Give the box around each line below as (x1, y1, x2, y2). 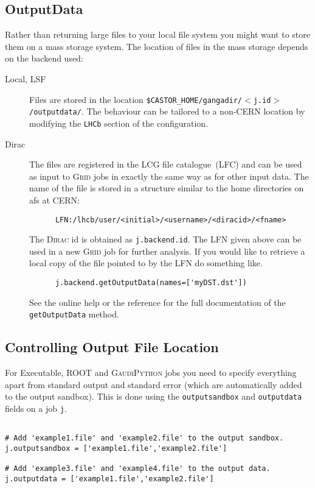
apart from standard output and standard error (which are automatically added (5, 378, 302, 391)
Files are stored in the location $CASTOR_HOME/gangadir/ (29, 93, 243, 105)
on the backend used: (5, 52, 83, 65)
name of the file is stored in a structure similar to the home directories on (29, 182, 304, 194)
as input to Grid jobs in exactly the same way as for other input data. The (29, 169, 309, 182)
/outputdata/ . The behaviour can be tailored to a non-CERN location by (29, 105, 305, 118)
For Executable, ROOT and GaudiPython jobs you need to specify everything (5, 366, 297, 379)
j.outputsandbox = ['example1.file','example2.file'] (5, 444, 227, 453)
